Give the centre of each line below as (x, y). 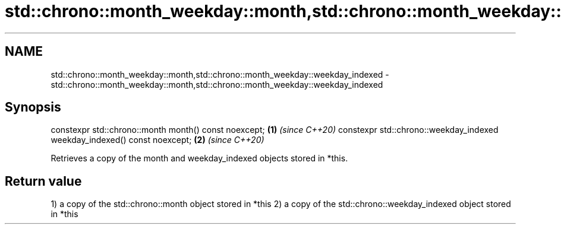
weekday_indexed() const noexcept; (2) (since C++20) (157, 140)
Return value (43, 181)
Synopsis (33, 107)
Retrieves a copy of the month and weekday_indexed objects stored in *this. (199, 158)
